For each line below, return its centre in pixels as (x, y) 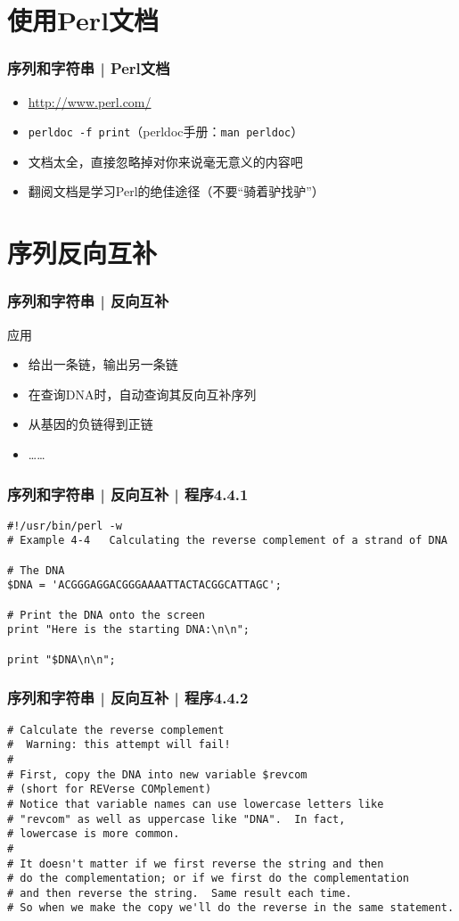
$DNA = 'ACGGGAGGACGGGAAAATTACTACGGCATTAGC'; (144, 585)
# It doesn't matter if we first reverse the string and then (196, 863)
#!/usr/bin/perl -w (65, 526)
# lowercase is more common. (94, 834)
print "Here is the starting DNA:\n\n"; (129, 630)
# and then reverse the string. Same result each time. (180, 893)
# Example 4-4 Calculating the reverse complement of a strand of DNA (227, 541)
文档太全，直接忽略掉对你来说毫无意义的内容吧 (165, 161)
